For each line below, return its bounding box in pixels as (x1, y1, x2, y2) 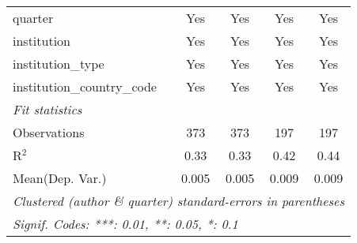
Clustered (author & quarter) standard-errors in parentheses (13, 192, 344, 210)
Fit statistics (13, 100, 82, 118)
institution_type (13, 54, 104, 73)
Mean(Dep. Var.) (13, 169, 107, 187)
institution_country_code (13, 77, 157, 95)
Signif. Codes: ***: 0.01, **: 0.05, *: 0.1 (13, 215, 238, 233)
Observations (13, 123, 85, 141)
